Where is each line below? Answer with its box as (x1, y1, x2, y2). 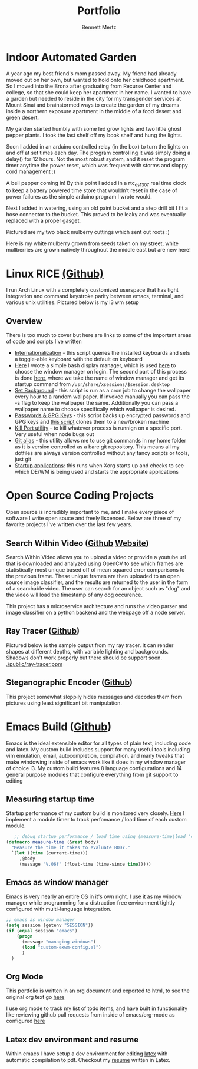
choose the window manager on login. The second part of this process (14, 368, 187, 375)
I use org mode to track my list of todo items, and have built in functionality (6, 1005, 188, 1012)
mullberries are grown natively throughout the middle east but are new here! (6, 246, 191, 253)
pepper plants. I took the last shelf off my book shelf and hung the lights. (6, 131, 183, 138)
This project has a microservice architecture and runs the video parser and (6, 602, 188, 609)
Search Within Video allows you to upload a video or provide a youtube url (6, 553, 186, 560)
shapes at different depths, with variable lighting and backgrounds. (6, 648, 169, 655)
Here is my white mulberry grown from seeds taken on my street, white (6, 240, 179, 247)
